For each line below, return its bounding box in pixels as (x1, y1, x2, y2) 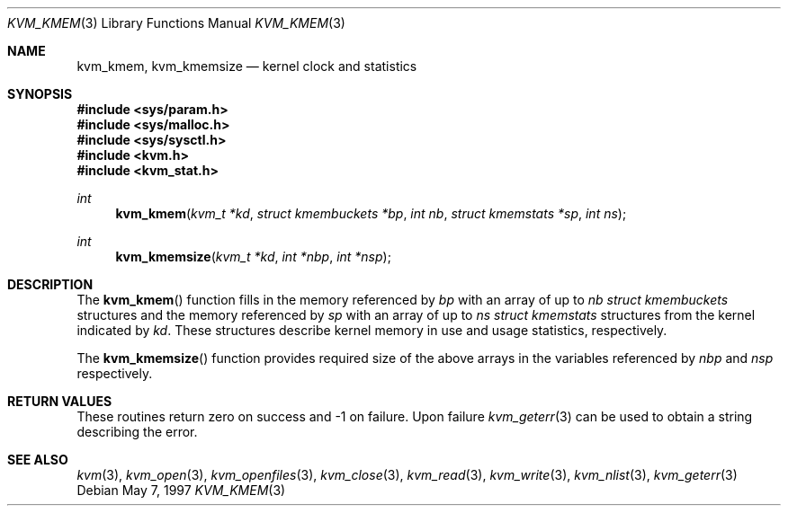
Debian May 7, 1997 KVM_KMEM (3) (76, 482, 286, 498)
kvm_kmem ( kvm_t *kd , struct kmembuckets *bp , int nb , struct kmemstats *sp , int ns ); (115, 206, 627, 221)
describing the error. (76, 424, 198, 439)
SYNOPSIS (7, 86, 73, 102)
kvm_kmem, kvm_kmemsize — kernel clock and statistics (76, 58, 417, 74)
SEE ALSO (7, 452, 68, 467)
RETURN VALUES (7, 394, 112, 409)
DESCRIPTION (7, 277, 94, 292)
